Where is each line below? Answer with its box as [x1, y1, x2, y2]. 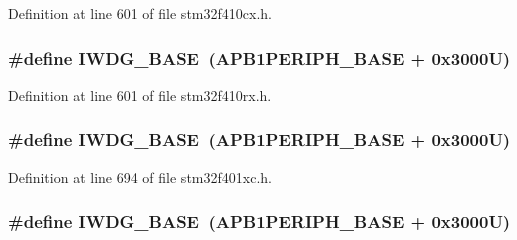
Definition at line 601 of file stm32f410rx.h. [8, 84, 272, 105]
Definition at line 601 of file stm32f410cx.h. [8, 3, 272, 23]
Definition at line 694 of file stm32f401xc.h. [8, 166, 272, 187]
